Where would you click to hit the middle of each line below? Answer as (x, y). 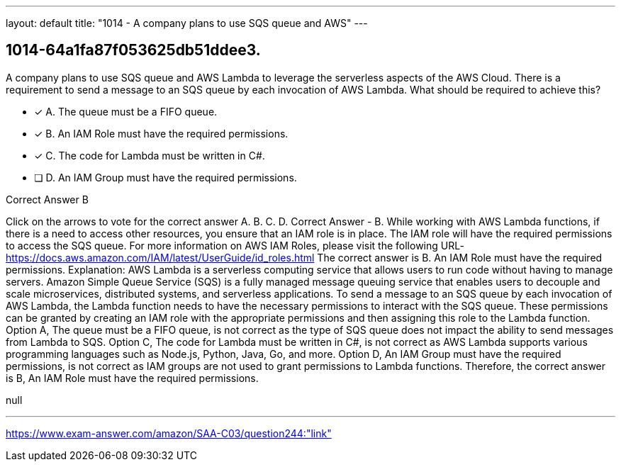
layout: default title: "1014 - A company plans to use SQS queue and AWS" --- (187, 23)
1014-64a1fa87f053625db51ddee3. (133, 50)
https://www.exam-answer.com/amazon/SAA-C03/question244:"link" (169, 433)
